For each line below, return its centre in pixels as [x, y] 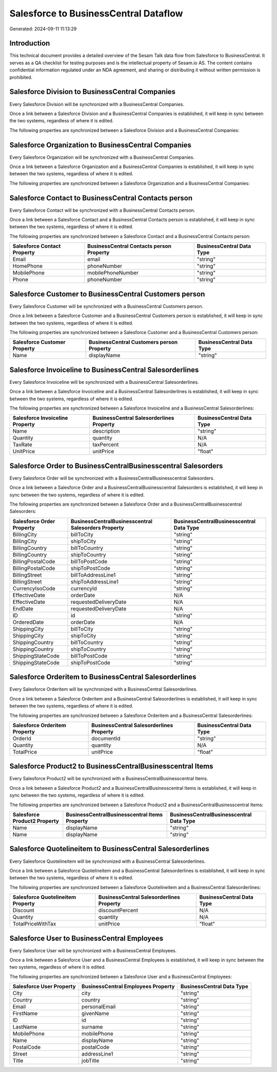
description [106, 431]
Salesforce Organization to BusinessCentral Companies [101, 145]
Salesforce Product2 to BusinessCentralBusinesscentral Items [111, 766]
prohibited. [21, 77]
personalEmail [98, 1007]
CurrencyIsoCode [34, 588]
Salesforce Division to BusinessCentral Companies [93, 92]
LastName [25, 1027]
